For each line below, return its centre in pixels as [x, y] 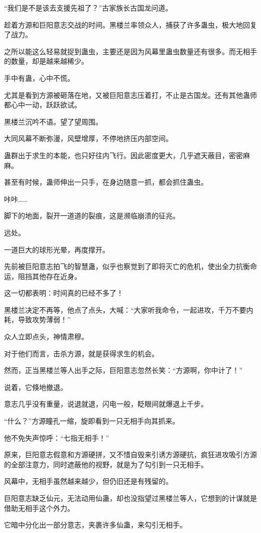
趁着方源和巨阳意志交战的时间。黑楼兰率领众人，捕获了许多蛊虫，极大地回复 [130, 24]
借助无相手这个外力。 [39, 508]
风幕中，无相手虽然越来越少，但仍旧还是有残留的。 [88, 481]
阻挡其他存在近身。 [49, 276]
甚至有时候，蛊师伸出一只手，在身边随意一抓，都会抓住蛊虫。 [106, 182]
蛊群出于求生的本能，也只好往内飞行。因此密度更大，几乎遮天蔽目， [116, 155]
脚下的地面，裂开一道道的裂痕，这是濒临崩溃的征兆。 [92, 216]
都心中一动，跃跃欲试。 [43, 105]
